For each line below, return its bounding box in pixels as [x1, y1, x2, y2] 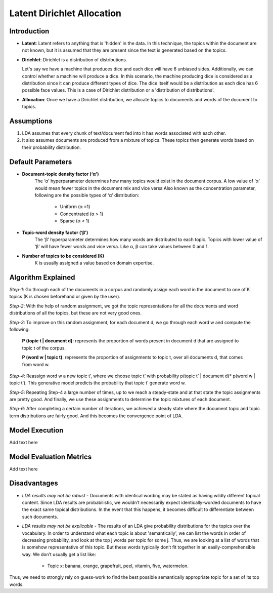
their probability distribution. [22, 144, 81, 150]
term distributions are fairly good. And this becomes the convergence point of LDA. [9, 413, 183, 419]
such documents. [22, 513, 58, 520]
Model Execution [9, 426, 64, 434]
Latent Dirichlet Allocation [9, 8, 121, 19]
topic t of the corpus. [22, 345, 66, 351]
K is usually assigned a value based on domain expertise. [34, 260, 154, 266]
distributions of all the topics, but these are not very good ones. [9, 310, 142, 316]
